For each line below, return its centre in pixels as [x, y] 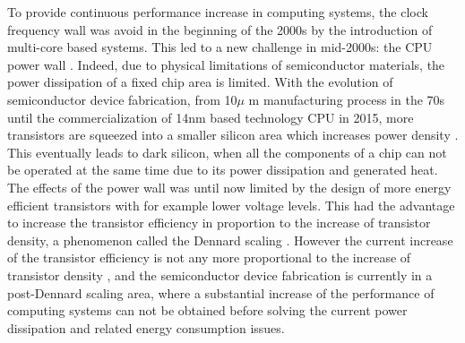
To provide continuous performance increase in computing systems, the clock [218, 12]
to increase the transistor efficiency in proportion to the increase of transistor [219, 223]
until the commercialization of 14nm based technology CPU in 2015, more [211, 117]
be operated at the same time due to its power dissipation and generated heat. [223, 170]
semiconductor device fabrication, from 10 [122, 99]
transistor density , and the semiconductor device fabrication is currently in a [220, 274]
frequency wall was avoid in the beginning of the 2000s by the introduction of [220, 29]
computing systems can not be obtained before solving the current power [207, 310]
